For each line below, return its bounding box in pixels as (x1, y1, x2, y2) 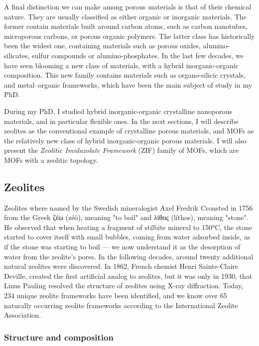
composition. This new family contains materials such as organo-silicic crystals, (4, 70, 246, 80)
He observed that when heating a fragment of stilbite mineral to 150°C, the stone (4, 222, 252, 232)
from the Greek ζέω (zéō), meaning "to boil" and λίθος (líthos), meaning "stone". (4, 212, 249, 223)
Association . (4, 310, 41, 320)
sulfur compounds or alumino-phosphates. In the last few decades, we (32, 50, 244, 60)
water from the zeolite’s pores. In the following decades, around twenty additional (4, 251, 254, 261)
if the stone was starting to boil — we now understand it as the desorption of (4, 241, 241, 252)
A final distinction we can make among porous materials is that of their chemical (4, 1, 252, 11)
